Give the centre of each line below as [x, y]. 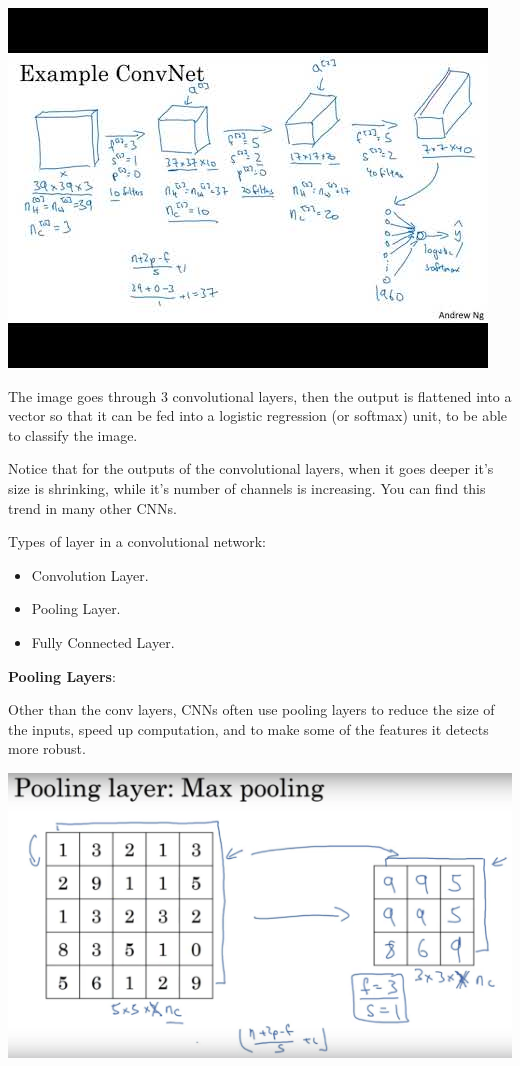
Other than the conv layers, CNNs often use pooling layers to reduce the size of [251, 709]
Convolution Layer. [90, 574]
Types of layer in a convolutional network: [137, 541]
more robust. [47, 748]
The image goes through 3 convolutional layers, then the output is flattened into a [260, 395]
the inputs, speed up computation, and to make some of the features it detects [248, 728]
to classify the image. [73, 434]
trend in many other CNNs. [92, 507]
